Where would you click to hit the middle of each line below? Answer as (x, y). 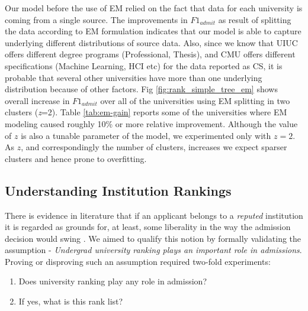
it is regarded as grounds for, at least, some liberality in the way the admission (148, 227)
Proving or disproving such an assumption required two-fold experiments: (138, 261)
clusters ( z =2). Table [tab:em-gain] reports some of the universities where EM (146, 112)
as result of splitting (255, 19)
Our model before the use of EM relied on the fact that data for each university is (154, 8)
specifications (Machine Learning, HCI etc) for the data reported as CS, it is (144, 65)
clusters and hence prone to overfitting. (76, 158)
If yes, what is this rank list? (71, 301)
